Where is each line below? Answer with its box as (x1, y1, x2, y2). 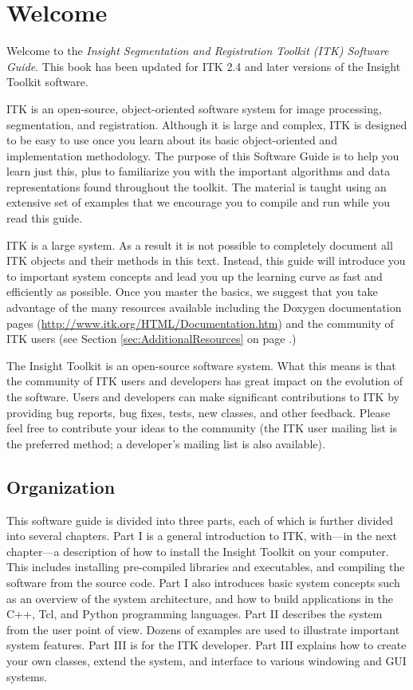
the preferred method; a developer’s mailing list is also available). (6, 435, 325, 451)
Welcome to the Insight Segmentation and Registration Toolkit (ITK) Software (6, 42, 389, 59)
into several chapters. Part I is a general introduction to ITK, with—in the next (6, 527, 397, 544)
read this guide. (6, 210, 83, 227)
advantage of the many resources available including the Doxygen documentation (6, 299, 402, 316)
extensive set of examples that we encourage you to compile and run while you (6, 194, 390, 211)
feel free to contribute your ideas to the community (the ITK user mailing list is (6, 420, 398, 436)
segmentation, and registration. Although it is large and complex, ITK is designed (6, 116, 407, 132)
